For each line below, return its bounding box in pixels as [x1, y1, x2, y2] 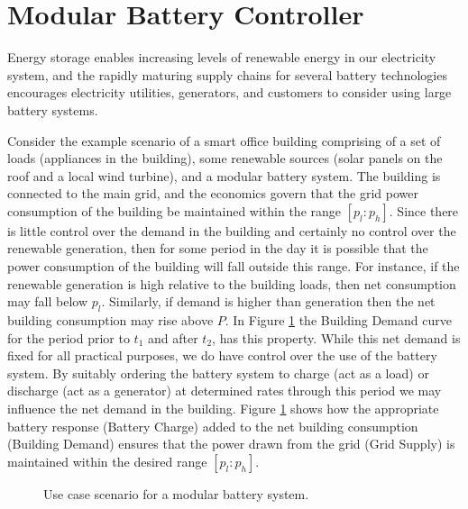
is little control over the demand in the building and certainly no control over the [7, 221, 456, 240]
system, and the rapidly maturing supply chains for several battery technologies [7, 65, 447, 84]
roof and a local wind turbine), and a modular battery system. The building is [7, 166, 441, 185]
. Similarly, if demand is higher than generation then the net [101, 292, 436, 311]
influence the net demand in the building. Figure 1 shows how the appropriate [7, 399, 439, 418]
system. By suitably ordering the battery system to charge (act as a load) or [7, 363, 429, 382]
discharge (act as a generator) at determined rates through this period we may [7, 381, 442, 400]
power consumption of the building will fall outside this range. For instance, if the [7, 257, 460, 276]
